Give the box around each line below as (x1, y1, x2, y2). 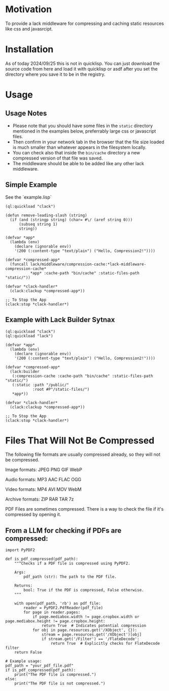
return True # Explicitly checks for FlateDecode (50, 641, 160, 646)
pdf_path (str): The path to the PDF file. (23, 574, 117, 580)
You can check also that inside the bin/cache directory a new (12, 149, 141, 155)
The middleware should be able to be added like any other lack (12, 160, 145, 166)
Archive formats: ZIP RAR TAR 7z (5, 496, 74, 502)
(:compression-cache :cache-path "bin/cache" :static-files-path (12, 373, 153, 379)
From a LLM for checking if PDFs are (5, 526, 122, 535)
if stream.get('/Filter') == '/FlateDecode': (41, 637, 140, 642)
